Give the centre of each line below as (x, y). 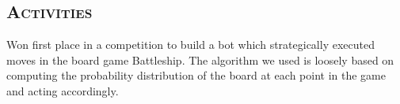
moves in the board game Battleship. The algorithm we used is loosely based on (200, 59)
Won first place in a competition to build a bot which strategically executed (190, 45)
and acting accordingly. (63, 90)
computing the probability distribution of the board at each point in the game (196, 75)
